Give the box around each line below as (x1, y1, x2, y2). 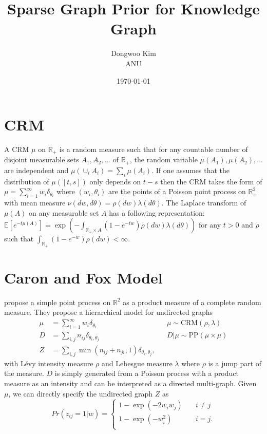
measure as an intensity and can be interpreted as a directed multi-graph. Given (4, 378, 257, 388)
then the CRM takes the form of (160, 176, 262, 186)
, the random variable (129, 154, 198, 165)
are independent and (4, 164, 69, 175)
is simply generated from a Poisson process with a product (54, 368, 239, 379)
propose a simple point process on (4, 296, 111, 307)
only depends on (89, 176, 141, 186)
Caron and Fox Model (4, 267, 163, 288)
